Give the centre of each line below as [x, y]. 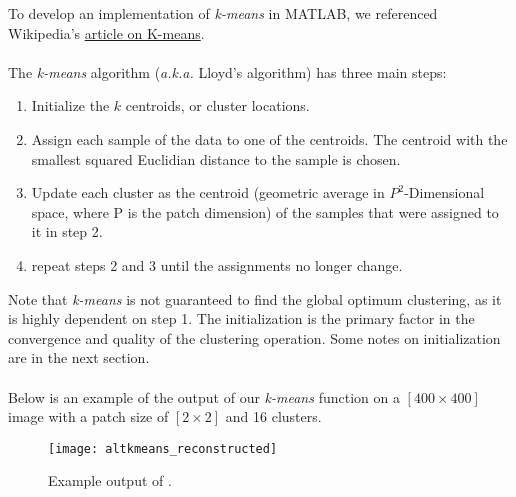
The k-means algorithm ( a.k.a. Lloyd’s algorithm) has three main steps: [227, 71]
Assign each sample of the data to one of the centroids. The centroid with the [269, 138]
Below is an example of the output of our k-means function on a [204, 396]
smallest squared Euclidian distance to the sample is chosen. [216, 158]
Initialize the [70, 105]
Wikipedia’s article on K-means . [106, 32]
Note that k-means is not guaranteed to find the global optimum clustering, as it [255, 298]
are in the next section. [79, 357]
